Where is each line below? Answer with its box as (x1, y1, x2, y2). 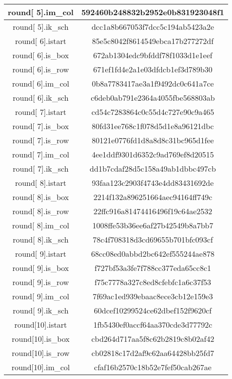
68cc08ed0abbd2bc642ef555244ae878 (91, 248, 214, 259)
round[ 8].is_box (12, 191, 69, 202)
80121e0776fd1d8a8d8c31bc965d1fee (92, 134, 214, 146)
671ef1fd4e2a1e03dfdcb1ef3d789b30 (93, 64, 213, 75)
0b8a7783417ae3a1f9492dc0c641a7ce (92, 78, 214, 89)
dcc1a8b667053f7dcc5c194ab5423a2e (91, 21, 214, 32)
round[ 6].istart (15, 35, 67, 46)
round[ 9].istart (15, 248, 67, 259)
